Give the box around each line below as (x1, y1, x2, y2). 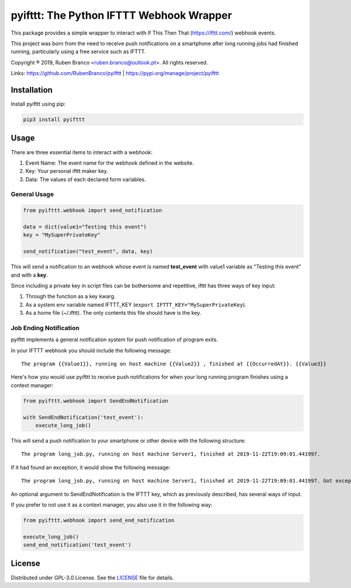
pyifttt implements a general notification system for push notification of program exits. (11, 336, 218, 343)
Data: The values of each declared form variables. (25, 176, 146, 183)
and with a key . (11, 271, 48, 278)
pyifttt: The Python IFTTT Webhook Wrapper (11, 9, 232, 22)
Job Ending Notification (11, 324, 80, 332)
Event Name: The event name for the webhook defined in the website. (25, 159, 194, 166)
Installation (11, 85, 53, 95)
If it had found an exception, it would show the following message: (11, 464, 171, 471)
